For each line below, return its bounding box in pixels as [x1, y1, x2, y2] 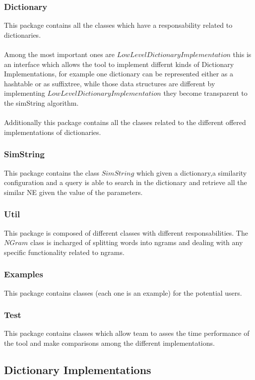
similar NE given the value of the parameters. [4, 187, 143, 197]
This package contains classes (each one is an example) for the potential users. [4, 287, 242, 298]
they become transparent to [163, 88, 248, 98]
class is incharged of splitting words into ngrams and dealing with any [30, 237, 243, 248]
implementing [4, 88, 45, 98]
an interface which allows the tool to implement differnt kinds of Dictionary [4, 59, 234, 69]
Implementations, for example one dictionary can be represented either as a [4, 68, 234, 79]
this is [233, 49, 252, 59]
